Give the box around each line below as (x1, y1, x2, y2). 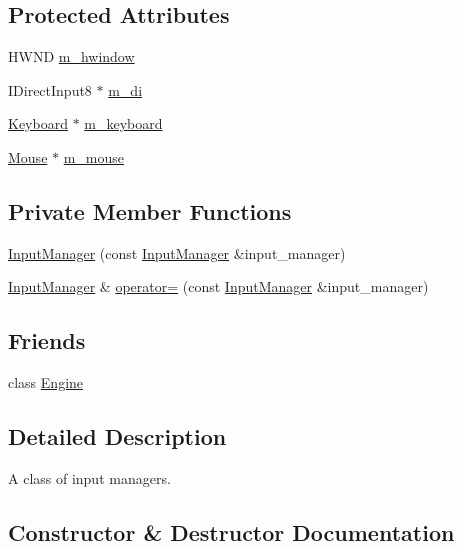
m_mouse (63, 146, 125, 167)
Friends (8, 325, 86, 356)
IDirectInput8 (8, 79, 92, 100)
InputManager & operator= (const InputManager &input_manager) (8, 276, 429, 297)
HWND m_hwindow (8, 46, 135, 67)
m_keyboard (84, 113, 163, 134)
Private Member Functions (8, 195, 292, 226)
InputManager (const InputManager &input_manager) (8, 242, 346, 263)
